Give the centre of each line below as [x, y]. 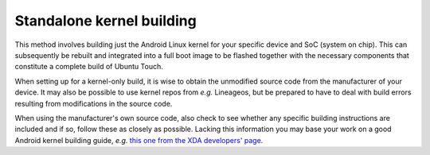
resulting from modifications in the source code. [94, 103]
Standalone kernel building [106, 21]
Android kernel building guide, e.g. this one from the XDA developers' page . [139, 140]
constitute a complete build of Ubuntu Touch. [89, 67]
